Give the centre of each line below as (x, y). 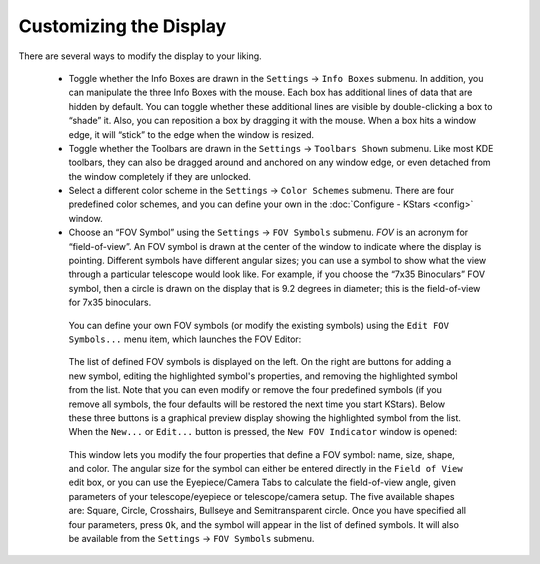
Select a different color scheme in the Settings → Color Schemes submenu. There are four (261, 191)
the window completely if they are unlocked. (160, 176)
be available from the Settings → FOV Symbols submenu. (191, 539)
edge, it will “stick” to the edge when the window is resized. (191, 134)
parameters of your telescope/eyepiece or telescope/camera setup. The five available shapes (261, 496)
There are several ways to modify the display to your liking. (140, 56)
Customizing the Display (122, 26)
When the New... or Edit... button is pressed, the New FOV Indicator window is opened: (263, 432)
